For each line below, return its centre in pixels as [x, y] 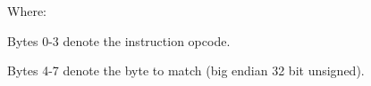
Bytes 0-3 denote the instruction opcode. [119, 40]
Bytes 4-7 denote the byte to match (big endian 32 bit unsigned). [186, 70]
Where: [27, 11]
